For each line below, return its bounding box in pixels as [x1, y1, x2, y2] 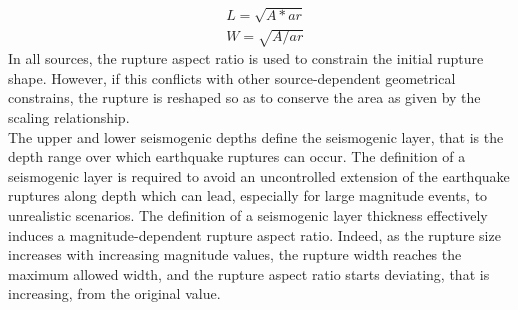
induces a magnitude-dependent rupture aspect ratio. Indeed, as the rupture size [8, 224, 501, 245]
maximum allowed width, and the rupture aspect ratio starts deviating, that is [8, 263, 490, 284]
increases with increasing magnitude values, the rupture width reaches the [8, 244, 462, 265]
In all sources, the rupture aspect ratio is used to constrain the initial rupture [8, 48, 484, 69]
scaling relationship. [8, 106, 130, 127]
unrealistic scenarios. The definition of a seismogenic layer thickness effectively [8, 204, 488, 225]
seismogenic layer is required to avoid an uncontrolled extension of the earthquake [8, 165, 510, 186]
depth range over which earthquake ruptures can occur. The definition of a [8, 146, 466, 167]
